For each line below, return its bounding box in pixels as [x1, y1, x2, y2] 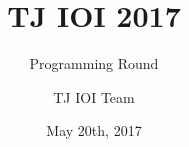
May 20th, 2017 [46, 120, 142, 141]
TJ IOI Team [53, 86, 135, 107]
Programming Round [29, 53, 159, 74]
